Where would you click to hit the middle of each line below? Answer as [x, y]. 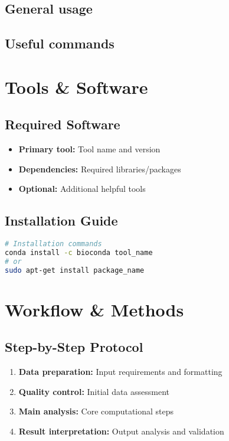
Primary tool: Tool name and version [89, 149]
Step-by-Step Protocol [74, 347]
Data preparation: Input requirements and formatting [120, 372]
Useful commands [60, 43]
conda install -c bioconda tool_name [79, 253]
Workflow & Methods [94, 309]
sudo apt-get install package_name [75, 270]
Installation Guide [61, 220]
